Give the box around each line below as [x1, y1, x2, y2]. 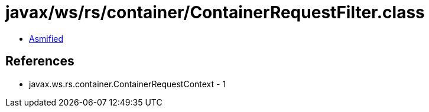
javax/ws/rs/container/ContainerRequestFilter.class [5, 2, 425, 22]
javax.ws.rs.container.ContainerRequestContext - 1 [29, 78, 226, 89]
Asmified [29, 33, 64, 44]
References [5, 54, 74, 69]
